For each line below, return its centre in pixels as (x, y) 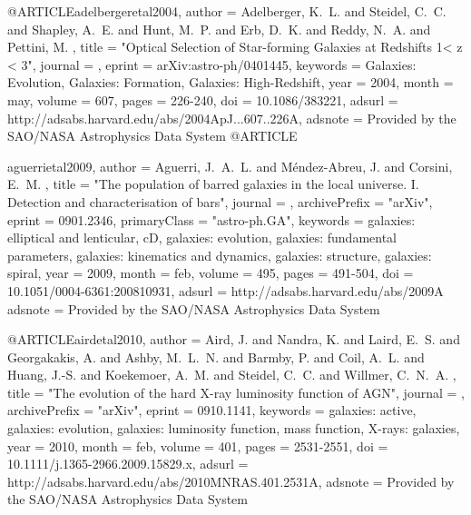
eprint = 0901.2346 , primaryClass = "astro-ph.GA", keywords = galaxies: (211, 219)
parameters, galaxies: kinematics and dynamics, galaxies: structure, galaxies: (220, 255)
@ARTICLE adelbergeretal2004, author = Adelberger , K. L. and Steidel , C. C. (227, 11)
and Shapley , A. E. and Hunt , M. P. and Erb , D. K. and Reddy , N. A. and (219, 29)
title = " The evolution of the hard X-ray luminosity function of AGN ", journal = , (236, 392)
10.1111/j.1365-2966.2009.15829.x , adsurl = (128, 464)
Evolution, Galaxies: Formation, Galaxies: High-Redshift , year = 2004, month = (231, 82)
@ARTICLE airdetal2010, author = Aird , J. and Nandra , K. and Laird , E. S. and (234, 339)
